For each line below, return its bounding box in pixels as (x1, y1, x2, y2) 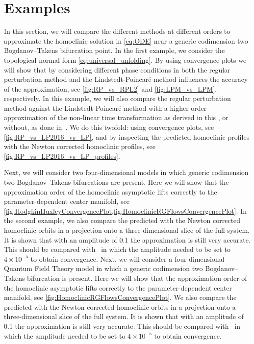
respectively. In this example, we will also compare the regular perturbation (4, 93, 231, 103)
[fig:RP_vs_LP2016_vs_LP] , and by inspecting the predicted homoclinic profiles (4, 131, 250, 142)
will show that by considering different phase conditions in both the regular (4, 64, 230, 74)
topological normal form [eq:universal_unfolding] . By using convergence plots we (4, 54, 247, 65)
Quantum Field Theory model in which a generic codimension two (4, 263, 203, 273)
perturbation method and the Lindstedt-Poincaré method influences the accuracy (4, 74, 248, 84)
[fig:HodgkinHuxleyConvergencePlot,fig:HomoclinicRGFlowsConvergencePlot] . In (4, 205, 247, 216)
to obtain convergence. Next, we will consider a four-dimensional (30, 253, 225, 264)
